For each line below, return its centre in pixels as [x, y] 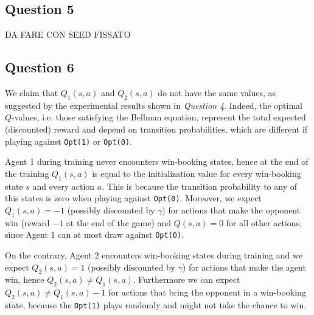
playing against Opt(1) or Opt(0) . [68, 141]
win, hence [25, 279]
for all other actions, [264, 222]
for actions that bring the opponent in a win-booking [207, 292]
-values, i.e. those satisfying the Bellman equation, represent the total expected [159, 117]
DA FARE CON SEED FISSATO [68, 34]
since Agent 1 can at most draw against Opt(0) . [95, 234]
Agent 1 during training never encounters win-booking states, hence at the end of [157, 161]
